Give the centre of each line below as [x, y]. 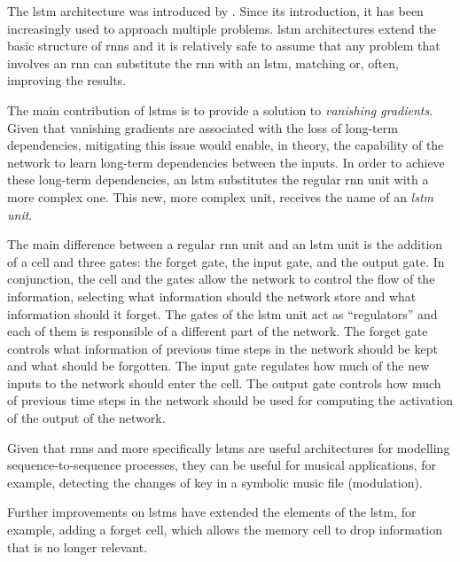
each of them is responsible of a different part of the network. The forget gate [218, 331]
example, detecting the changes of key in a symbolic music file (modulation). [215, 482]
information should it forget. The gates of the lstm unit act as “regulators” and [222, 313]
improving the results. [67, 80]
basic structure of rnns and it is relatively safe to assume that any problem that [224, 46]
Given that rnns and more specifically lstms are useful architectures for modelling [229, 447]
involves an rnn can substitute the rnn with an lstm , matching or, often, [203, 62]
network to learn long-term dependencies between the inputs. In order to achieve [226, 162]
